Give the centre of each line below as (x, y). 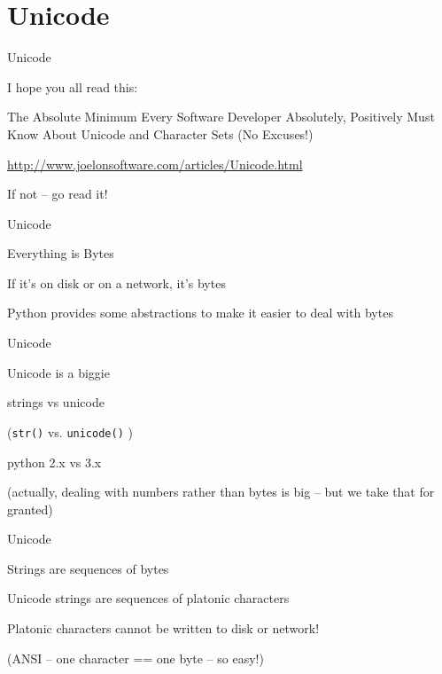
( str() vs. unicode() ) (70, 431)
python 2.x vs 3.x (54, 462)
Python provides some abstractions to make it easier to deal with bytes (200, 313)
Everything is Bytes (61, 253)
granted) (30, 509)
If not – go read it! (58, 194)
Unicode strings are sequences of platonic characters (148, 598)
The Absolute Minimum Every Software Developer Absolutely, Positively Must (221, 117)
